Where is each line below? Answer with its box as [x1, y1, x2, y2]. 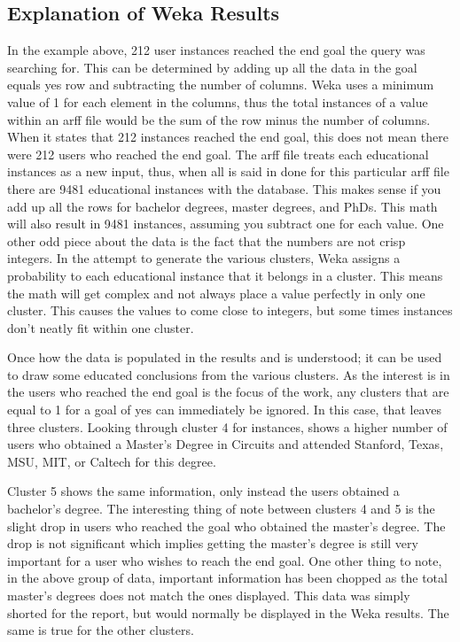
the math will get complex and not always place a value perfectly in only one [7, 283, 425, 302]
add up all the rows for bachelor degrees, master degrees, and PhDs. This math [7, 197, 438, 215]
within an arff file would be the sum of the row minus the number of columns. [7, 110, 431, 128]
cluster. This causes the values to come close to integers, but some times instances [7, 301, 453, 320]
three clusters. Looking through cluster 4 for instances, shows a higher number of [7, 417, 448, 436]
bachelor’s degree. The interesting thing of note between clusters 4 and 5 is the [7, 499, 435, 518]
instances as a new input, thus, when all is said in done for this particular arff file [7, 162, 449, 181]
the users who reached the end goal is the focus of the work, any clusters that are [7, 383, 449, 401]
